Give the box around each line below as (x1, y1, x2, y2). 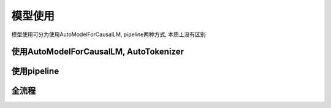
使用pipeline (11, 66, 59, 77)
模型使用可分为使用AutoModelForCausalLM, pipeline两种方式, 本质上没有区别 (11, 31, 206, 38)
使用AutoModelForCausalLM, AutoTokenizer (11, 47, 184, 57)
